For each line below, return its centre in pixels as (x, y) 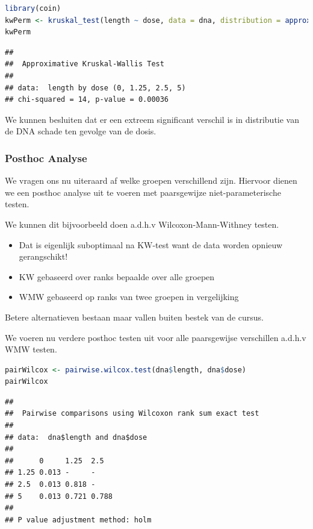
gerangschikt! (43, 256)
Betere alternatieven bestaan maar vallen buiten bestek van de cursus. (134, 317)
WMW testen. (31, 349)
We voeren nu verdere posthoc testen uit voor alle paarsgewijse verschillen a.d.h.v (156, 337)
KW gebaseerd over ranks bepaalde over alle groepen (117, 276)
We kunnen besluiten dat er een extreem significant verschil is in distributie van (152, 119)
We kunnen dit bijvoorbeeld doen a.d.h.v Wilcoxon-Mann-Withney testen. (142, 224)
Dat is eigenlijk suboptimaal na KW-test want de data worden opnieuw (150, 244)
